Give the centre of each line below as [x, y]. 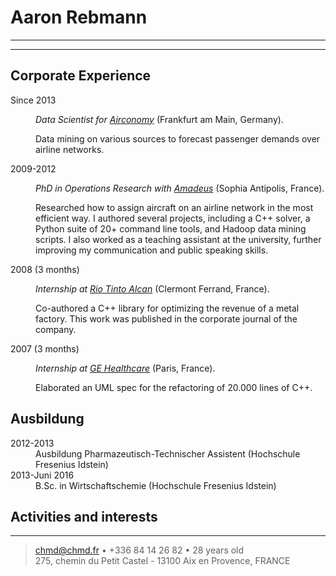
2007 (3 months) [45, 348]
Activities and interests [84, 516]
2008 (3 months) [45, 269]
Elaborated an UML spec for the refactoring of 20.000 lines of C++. [174, 387]
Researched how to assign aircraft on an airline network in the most [174, 207]
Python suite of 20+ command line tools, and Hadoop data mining [171, 228]
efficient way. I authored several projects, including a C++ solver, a [173, 218]
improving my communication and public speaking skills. [152, 250]
